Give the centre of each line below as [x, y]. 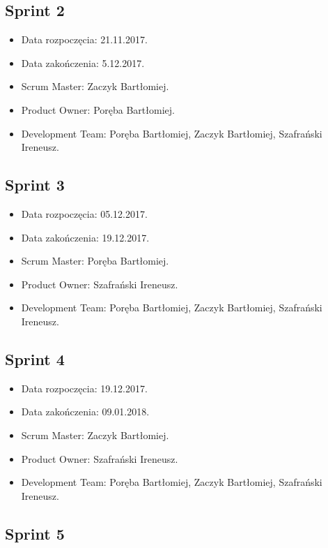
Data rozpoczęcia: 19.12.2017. [84, 388]
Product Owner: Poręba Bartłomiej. [98, 109]
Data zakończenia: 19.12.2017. [85, 237]
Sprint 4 [35, 358]
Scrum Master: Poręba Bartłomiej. [95, 261]
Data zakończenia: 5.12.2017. [83, 62]
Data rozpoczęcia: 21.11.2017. [84, 39]
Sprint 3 [35, 185]
